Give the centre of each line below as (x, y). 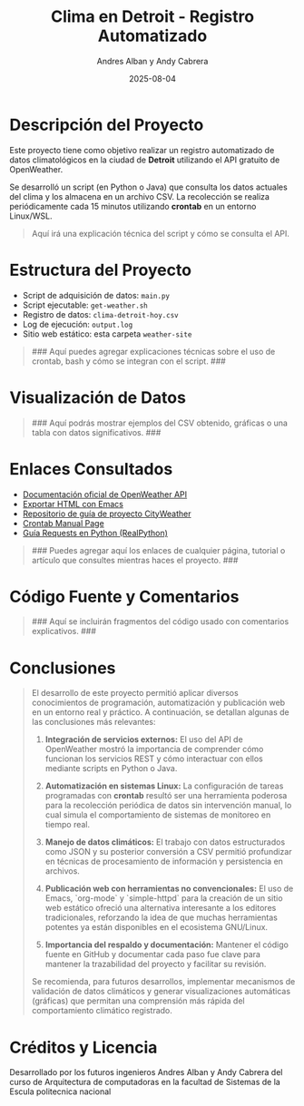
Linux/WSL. (31, 216)
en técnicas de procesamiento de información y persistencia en (164, 861)
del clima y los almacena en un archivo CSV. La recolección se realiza (140, 196)
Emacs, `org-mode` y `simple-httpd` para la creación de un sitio (164, 898)
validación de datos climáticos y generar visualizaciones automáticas (161, 992)
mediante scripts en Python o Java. (111, 768)
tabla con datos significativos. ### (96, 432)
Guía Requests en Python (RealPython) (95, 533)
